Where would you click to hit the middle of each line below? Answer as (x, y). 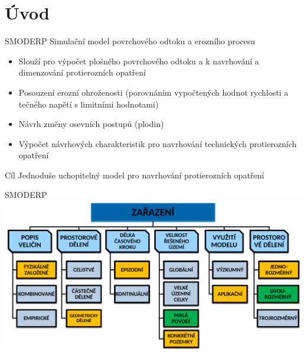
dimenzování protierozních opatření (82, 72)
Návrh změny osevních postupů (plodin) (91, 124)
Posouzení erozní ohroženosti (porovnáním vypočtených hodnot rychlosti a (153, 92)
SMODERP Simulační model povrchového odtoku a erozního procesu (130, 41)
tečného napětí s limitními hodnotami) (89, 104)
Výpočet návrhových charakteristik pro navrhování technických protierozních (158, 143)
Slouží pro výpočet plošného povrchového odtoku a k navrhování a (139, 61)
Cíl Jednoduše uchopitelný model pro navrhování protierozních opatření (135, 175)
